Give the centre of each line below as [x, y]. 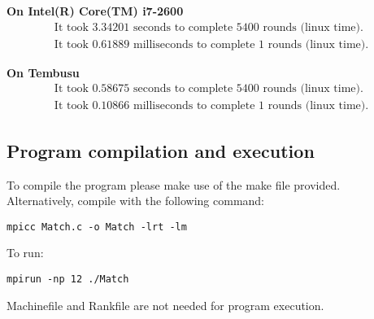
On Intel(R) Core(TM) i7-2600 [95, 11]
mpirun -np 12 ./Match [68, 279]
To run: [25, 253]
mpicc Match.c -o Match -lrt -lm [97, 227]
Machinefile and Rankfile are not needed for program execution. [165, 305]
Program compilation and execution [161, 150]
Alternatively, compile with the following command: [136, 201]
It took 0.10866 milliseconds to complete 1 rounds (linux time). [211, 106]
